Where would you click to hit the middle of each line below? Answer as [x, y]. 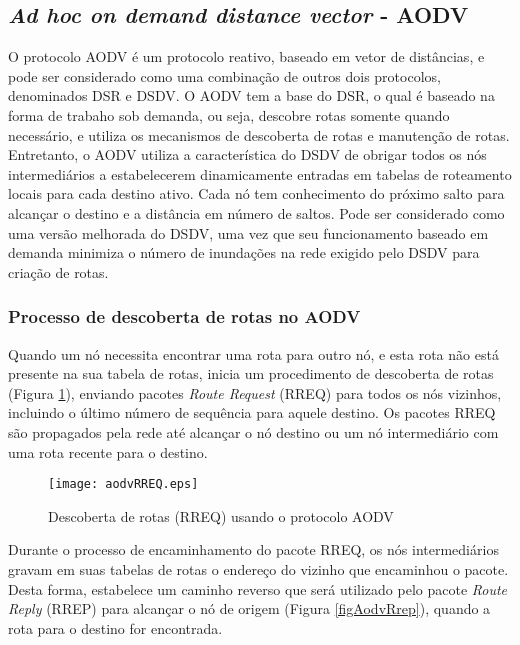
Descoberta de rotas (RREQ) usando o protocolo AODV [221, 515]
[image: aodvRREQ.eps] [123, 484]
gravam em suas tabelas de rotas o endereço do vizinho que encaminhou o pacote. [258, 568]
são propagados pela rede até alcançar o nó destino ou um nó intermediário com [253, 431]
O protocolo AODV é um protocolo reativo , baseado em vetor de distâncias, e [246, 56]
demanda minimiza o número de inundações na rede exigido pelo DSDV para [244, 252]
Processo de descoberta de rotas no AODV [184, 316]
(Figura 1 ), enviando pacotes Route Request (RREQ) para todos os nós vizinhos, [255, 392]
